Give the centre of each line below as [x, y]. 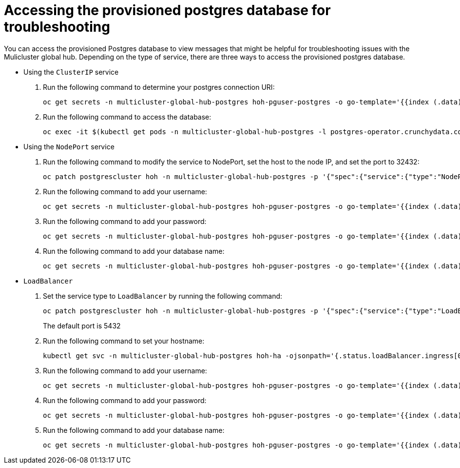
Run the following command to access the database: [127, 117]
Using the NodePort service [69, 146]
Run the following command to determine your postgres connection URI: [159, 87]
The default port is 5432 [82, 326]
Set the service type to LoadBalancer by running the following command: [163, 296]
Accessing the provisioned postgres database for [167, 10]
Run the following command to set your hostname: [124, 341]
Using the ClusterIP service [71, 72]
